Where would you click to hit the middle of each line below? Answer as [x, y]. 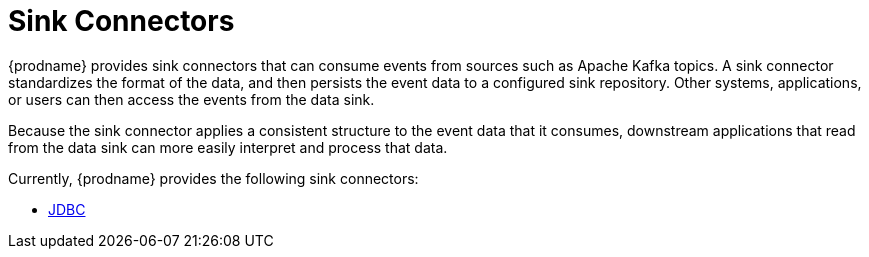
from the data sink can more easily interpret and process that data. [228, 147]
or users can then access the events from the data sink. [191, 99]
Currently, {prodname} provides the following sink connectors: [213, 178]
